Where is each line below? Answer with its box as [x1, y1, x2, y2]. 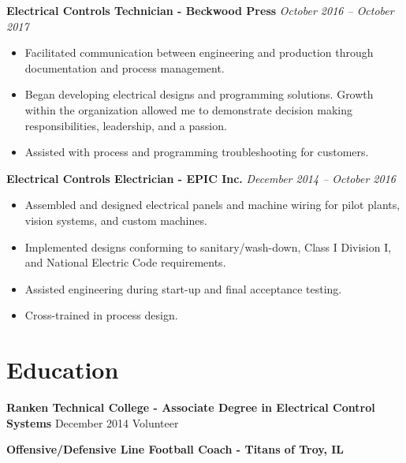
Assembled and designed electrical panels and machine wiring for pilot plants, [24, 196, 400, 213]
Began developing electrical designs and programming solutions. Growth [24, 86, 374, 103]
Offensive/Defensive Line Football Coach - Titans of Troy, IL [6, 441, 345, 457]
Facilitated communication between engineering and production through [24, 44, 374, 61]
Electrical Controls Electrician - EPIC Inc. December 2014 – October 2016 [6, 170, 396, 186]
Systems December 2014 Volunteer [6, 414, 179, 431]
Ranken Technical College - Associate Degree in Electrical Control [6, 399, 375, 416]
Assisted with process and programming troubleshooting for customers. [24, 144, 369, 160]
